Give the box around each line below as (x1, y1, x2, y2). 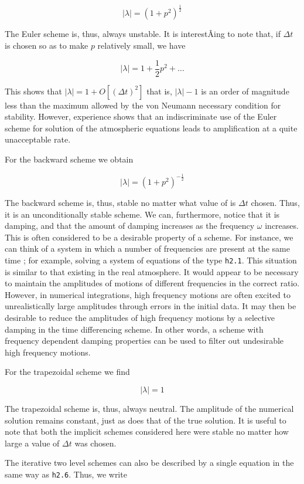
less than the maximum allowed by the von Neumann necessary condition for (5, 99, 281, 111)
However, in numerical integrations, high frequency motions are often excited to (5, 288, 291, 300)
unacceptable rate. (5, 133, 71, 145)
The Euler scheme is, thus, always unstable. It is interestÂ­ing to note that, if (5, 28, 281, 40)
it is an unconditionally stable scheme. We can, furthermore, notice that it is (5, 208, 280, 220)
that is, (146, 84, 172, 97)
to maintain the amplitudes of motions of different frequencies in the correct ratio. (5, 277, 300, 289)
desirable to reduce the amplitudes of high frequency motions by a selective (5, 311, 275, 323)
